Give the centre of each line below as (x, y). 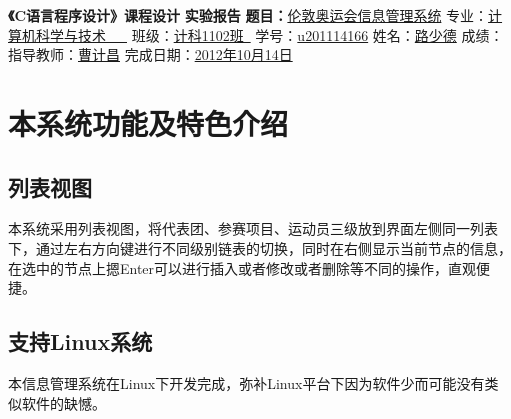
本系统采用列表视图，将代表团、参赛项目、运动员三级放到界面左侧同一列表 (253, 228)
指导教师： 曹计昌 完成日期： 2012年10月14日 (150, 54)
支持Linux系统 (80, 341)
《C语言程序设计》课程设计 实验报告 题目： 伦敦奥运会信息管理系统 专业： (248, 15)
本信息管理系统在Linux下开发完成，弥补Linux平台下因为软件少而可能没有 (246, 382)
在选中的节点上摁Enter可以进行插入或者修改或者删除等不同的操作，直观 (242, 267)
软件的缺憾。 (63, 402)
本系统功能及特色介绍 (148, 122)
